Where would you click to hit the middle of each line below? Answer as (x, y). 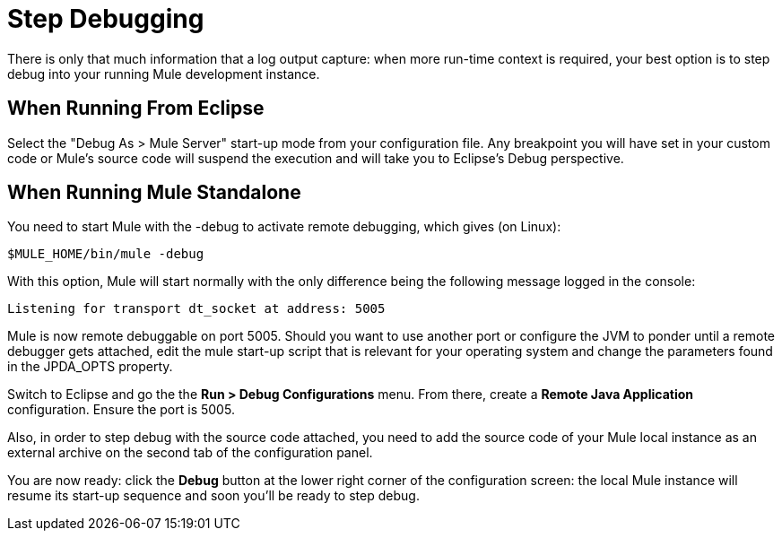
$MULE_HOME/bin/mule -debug (106, 254)
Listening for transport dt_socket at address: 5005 (196, 309)
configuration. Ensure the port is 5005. (121, 410)
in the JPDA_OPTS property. (90, 367)
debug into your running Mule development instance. (164, 74)
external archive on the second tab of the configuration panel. (190, 453)
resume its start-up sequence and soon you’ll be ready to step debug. (213, 496)
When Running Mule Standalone (154, 193)
